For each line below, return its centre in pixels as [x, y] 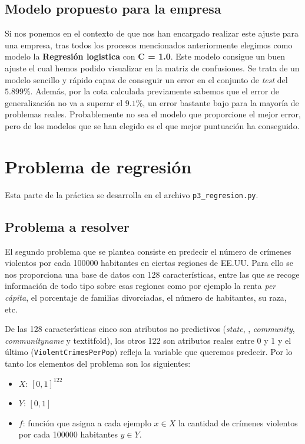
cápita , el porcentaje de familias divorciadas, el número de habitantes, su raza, [146, 297]
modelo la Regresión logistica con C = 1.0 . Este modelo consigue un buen [145, 56]
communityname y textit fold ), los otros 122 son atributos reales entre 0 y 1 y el [148, 340]
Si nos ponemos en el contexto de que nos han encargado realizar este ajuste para [152, 33]
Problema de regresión [98, 166]
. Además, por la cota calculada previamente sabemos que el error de [155, 91]
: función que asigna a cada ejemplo [87, 422]
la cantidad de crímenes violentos [238, 422]
